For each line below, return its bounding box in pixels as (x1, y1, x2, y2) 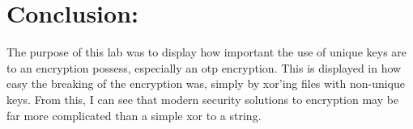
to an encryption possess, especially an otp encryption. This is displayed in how (6, 59, 402, 76)
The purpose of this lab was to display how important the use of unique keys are (6, 44, 407, 60)
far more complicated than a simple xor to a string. (6, 106, 262, 123)
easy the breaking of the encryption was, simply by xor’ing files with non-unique (6, 75, 406, 92)
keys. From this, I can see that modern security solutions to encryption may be (6, 90, 399, 107)
